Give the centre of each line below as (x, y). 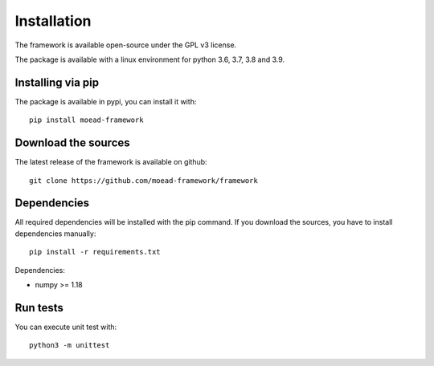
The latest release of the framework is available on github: (111, 162)
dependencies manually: (55, 234)
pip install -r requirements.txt (95, 252)
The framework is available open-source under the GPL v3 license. (126, 45)
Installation (53, 21)
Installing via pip (57, 82)
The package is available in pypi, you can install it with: (106, 101)
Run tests (39, 308)
